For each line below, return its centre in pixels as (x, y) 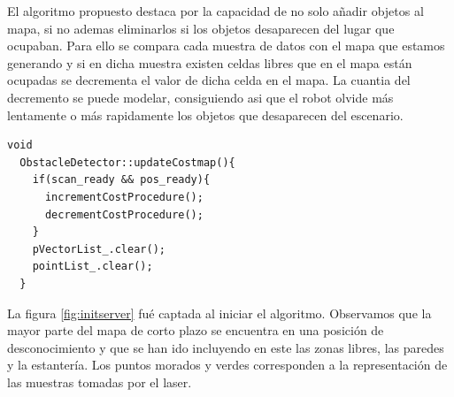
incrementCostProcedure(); (124, 197)
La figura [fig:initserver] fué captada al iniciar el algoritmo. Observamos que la (219, 313)
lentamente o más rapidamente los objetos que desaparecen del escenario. (205, 115)
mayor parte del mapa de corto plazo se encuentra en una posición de (196, 330)
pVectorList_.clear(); (99, 249)
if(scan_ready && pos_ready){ (121, 180)
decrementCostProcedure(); (124, 214)
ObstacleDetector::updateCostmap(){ (127, 162)
